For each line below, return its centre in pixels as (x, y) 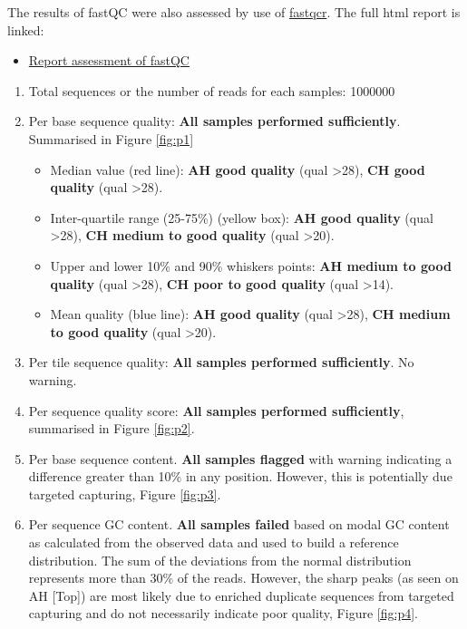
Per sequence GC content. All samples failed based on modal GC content (239, 524)
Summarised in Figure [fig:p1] (111, 138)
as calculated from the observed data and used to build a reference (214, 542)
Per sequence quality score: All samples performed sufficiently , (216, 410)
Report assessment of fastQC (109, 60)
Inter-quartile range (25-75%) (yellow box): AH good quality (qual (242, 217)
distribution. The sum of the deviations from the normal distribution (220, 560)
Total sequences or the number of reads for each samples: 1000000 (212, 90)
